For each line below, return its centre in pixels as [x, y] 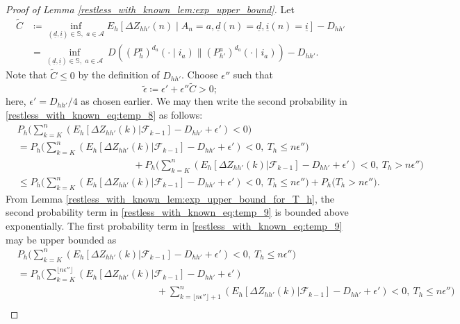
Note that [26, 75]
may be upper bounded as [61, 239]
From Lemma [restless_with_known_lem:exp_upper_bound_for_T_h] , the [170, 198]
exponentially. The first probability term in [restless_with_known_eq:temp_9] [174, 226]
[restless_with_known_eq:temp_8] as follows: [104, 114]
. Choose [199, 75]
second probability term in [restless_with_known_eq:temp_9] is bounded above [177, 212]
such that [253, 75]
